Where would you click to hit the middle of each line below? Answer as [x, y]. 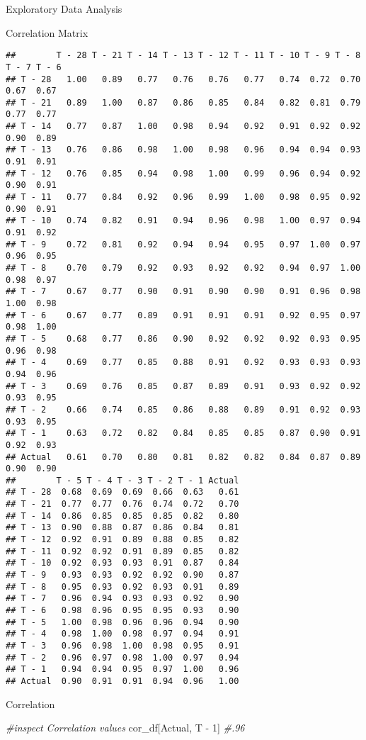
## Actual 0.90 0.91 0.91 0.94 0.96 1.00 [122, 681]
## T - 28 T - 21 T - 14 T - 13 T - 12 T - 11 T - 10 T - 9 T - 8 [183, 56]
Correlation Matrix [47, 32]
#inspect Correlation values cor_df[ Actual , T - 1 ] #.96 [125, 728]
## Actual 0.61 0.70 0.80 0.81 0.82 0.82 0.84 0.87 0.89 [183, 457]
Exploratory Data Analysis [64, 9]
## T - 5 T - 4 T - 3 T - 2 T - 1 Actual [122, 480]
